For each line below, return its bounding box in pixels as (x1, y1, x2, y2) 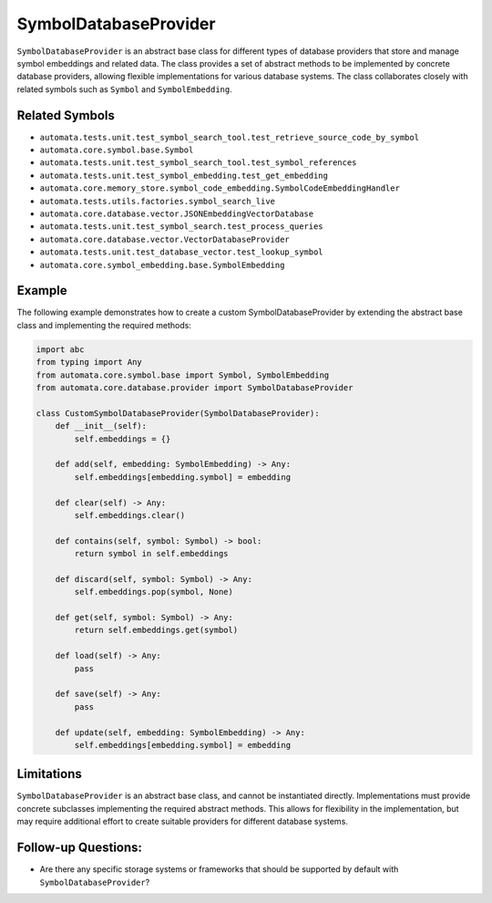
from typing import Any (36, 357, 143, 368)
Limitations (16, 766, 82, 782)
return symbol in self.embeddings (74, 548, 229, 559)
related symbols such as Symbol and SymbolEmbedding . (16, 83, 232, 95)
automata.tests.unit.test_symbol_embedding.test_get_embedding (39, 170, 328, 181)
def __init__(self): (55, 420, 148, 431)
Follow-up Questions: (16, 840, 143, 856)
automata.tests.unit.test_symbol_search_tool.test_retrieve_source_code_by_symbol (39, 132, 419, 142)
